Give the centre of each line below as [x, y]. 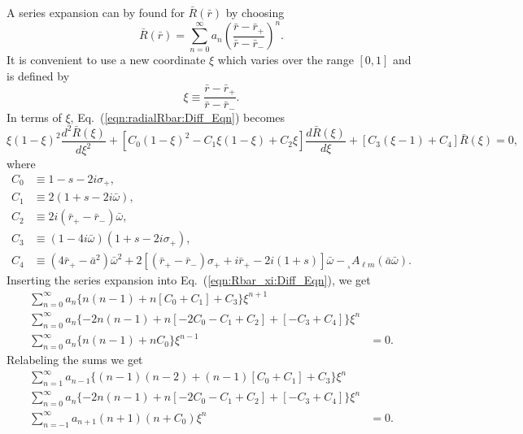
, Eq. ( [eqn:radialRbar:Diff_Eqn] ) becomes [178, 117]
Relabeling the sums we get [75, 360]
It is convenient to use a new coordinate [106, 60]
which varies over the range [285, 60]
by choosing [255, 12]
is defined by [38, 76]
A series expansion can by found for [96, 12]
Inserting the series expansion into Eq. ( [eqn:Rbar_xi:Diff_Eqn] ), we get [189, 280]
